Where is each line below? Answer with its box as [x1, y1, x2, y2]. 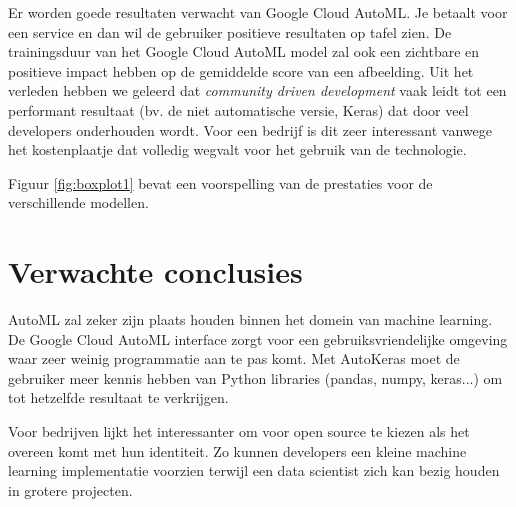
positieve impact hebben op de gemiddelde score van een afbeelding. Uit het [8, 60, 474, 81]
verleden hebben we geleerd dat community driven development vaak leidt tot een [8, 80, 507, 101]
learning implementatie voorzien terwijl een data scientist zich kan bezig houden [8, 460, 500, 481]
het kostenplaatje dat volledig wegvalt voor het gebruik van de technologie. [8, 139, 467, 160]
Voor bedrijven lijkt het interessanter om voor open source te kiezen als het [8, 421, 470, 442]
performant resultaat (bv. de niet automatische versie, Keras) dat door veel [8, 99, 469, 120]
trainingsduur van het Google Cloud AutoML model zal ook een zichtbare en [8, 41, 480, 62]
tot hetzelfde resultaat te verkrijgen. [8, 387, 229, 408]
